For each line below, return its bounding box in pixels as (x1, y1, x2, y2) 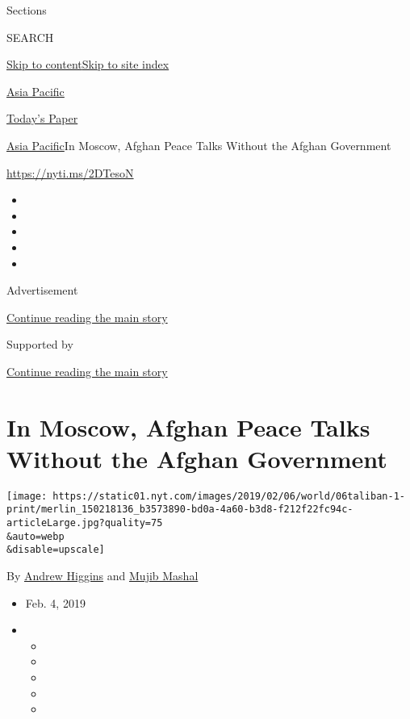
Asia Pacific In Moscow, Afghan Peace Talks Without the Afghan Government (6, 136, 391, 153)
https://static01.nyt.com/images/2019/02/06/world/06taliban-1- (52, 490, 405, 502)
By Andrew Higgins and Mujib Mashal (6, 567, 199, 584)
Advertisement (6, 282, 78, 299)
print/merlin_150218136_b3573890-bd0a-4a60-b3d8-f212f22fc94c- (6, 504, 354, 516)
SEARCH (6, 28, 54, 45)
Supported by (6, 336, 73, 353)
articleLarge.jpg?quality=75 (6, 517, 163, 529)
